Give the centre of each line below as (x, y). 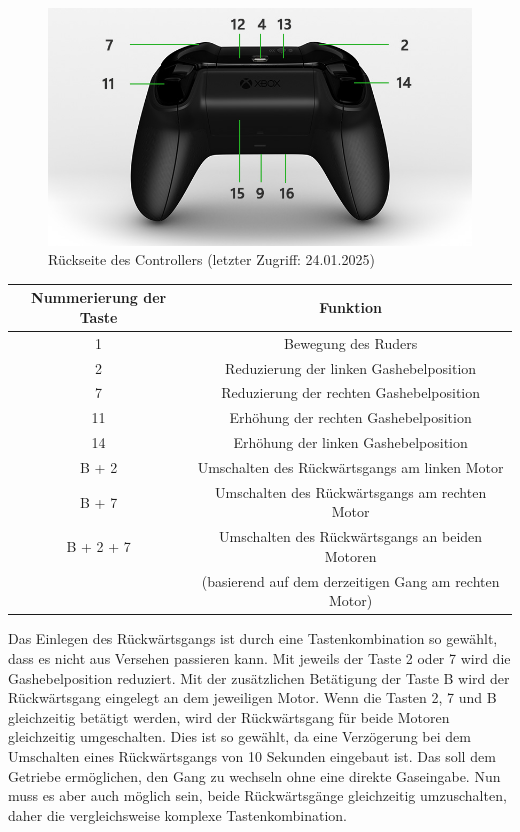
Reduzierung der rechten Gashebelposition (351, 392)
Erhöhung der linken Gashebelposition (350, 442)
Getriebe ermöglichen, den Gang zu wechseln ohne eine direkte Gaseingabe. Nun (254, 775)
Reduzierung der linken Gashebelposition (351, 367)
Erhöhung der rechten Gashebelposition (350, 417)
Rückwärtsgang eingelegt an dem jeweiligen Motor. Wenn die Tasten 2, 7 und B (252, 697)
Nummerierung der (99, 297)
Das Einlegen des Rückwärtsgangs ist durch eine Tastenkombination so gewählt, (253, 638)
